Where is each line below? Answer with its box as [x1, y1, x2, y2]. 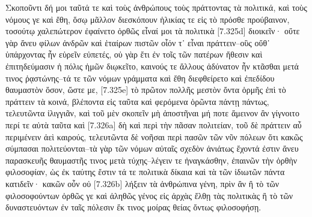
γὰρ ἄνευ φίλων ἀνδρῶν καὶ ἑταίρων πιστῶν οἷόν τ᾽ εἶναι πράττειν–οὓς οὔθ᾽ [5, 36, 270, 49]
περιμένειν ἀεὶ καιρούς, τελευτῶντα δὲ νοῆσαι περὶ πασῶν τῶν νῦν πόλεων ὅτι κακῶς [5, 130, 303, 143]
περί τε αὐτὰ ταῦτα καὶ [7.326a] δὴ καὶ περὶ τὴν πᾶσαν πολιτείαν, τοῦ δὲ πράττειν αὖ [5, 118, 302, 131]
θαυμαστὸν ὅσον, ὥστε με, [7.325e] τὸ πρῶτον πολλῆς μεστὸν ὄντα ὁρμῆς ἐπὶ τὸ [5, 83, 286, 96]
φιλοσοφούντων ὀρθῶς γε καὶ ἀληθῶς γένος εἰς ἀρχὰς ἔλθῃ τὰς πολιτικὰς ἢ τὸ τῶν [5, 189, 293, 201]
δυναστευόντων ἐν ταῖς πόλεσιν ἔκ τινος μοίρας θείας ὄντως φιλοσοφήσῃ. [5, 201, 262, 213]
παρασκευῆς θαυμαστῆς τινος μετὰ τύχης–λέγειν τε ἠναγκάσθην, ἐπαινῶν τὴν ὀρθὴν [5, 153, 298, 166]
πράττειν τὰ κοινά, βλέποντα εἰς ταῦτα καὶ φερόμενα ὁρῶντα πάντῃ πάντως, [5, 95, 269, 107]
